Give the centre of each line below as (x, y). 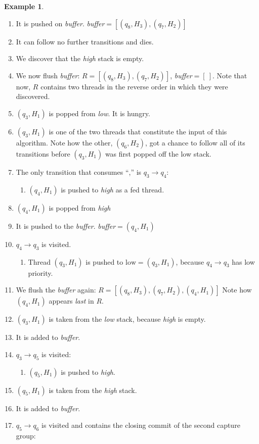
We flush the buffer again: (56, 290)
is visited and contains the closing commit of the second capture (141, 425)
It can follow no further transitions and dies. (85, 41)
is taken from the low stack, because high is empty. (127, 319)
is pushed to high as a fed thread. (113, 189)
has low (243, 261)
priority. (40, 273)
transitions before (43, 153)
